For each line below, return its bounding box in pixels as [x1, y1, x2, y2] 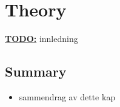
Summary [5, 62, 67, 81]
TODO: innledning [5, 32, 78, 45]
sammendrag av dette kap [19, 90, 116, 103]
